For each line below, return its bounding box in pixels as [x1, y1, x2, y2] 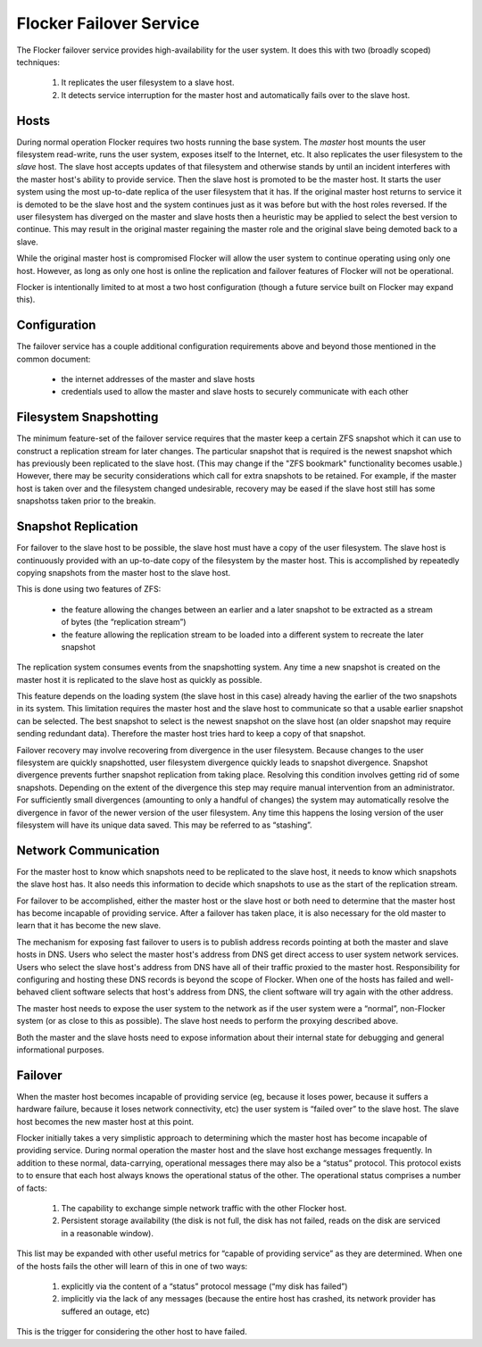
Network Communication [16, 843, 160, 858]
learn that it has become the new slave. [16, 920, 162, 931]
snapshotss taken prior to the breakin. [16, 495, 156, 506]
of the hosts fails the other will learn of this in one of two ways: [16, 1260, 248, 1271]
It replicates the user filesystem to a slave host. [61, 77, 235, 88]
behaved [16, 986, 49, 997]
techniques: [16, 56, 60, 67]
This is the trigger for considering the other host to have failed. [16, 1326, 247, 1337]
